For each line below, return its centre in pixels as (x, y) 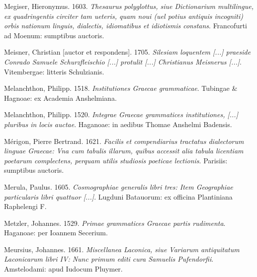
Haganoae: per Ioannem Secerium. (56, 233)
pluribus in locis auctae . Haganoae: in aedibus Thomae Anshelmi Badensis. (118, 124)
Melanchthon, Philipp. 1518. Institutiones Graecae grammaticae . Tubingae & (121, 88)
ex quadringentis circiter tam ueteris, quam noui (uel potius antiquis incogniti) (124, 16)
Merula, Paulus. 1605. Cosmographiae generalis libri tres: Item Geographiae (119, 186)
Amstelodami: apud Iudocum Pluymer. (63, 269)
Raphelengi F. (25, 206)
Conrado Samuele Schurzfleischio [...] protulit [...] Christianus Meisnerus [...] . (123, 61)
